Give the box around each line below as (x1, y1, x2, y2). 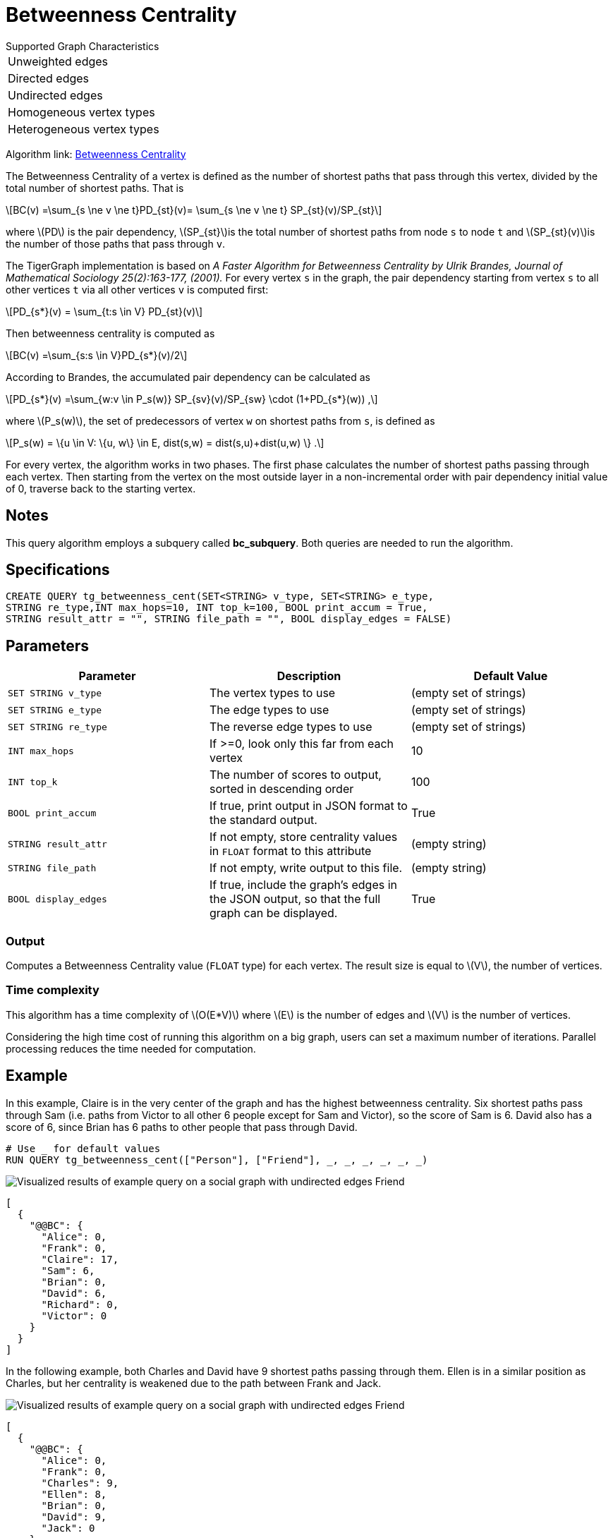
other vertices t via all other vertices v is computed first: (6, 283, 269, 296)
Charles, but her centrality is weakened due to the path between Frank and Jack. (6, 1376, 382, 1389)
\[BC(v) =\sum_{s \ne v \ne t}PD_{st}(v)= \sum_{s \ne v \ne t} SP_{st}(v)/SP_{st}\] (6, 203, 382, 216)
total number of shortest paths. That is (6, 181, 184, 194)
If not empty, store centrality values (209, 830, 398, 844)
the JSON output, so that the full (209, 892, 381, 907)
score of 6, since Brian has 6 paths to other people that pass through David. (6, 1120, 358, 1133)
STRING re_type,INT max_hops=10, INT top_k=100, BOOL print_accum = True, (6, 602, 428, 614)
